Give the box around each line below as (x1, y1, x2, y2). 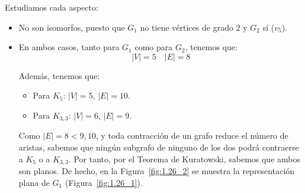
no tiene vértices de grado (140, 21, 233, 33)
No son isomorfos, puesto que (18, 21, 125, 33)
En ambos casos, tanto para (18, 41, 120, 53)
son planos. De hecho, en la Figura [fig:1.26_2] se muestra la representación (18, 165, 295, 177)
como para (134, 41, 173, 53)
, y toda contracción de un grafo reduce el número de (95, 129, 288, 142)
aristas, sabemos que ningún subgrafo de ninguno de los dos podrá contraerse (18, 141, 299, 153)
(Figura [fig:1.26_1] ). (65, 176, 143, 188)
